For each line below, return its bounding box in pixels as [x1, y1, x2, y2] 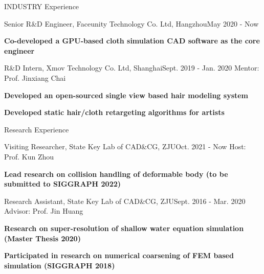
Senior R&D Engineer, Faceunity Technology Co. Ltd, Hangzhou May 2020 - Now [4, 18, 259, 29]
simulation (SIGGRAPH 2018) [4, 260, 115, 270]
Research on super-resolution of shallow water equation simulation [4, 222, 244, 233]
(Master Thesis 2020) [4, 233, 81, 243]
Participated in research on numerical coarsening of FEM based [4, 250, 234, 261]
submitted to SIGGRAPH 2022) [4, 178, 121, 189]
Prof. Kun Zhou [4, 151, 54, 162]
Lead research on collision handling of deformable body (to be [4, 168, 228, 179]
